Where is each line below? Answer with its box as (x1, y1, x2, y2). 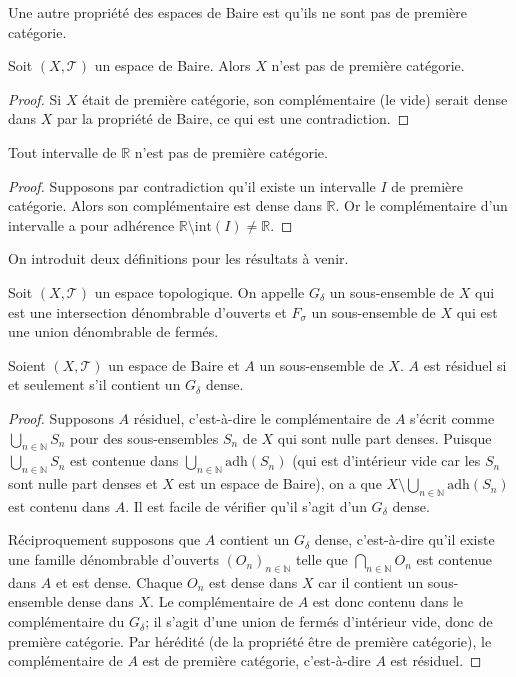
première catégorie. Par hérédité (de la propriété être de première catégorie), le (8, 630, 492, 651)
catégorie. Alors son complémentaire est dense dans (8, 195, 322, 216)
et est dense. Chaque (55, 571, 183, 592)
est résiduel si (423, 354, 507, 375)
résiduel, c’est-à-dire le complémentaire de (133, 407, 391, 428)
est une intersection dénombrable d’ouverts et (8, 301, 287, 322)
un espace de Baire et (108, 354, 240, 375)
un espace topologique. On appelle (94, 281, 305, 302)
